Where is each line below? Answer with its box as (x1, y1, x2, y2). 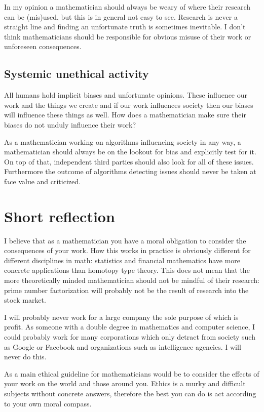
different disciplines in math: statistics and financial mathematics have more (4, 255, 241, 265)
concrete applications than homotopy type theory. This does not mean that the (4, 265, 250, 275)
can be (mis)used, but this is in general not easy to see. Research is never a (4, 11, 238, 22)
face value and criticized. (4, 176, 81, 186)
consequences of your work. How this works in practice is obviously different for (4, 245, 251, 256)
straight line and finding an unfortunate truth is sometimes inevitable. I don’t (4, 21, 246, 32)
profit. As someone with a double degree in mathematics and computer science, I (4, 321, 255, 332)
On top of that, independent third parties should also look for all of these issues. (4, 156, 254, 167)
